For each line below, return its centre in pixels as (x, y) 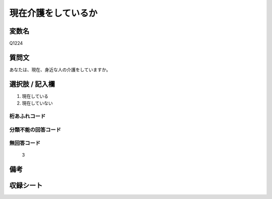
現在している (35, 96)
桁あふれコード (27, 116)
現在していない (37, 103)
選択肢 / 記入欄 (32, 84)
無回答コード (25, 143)
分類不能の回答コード (35, 130)
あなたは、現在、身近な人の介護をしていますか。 (60, 69)
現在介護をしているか (53, 13)
